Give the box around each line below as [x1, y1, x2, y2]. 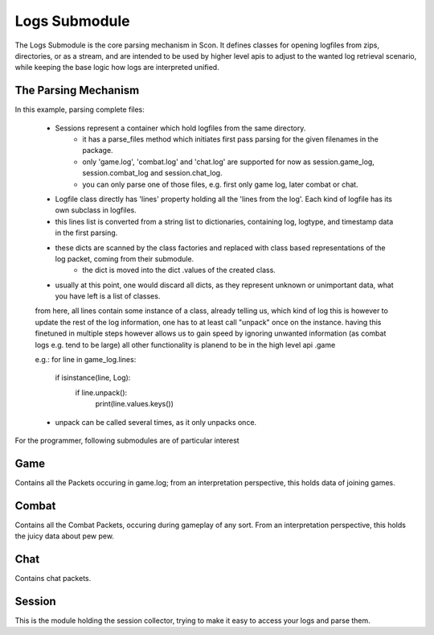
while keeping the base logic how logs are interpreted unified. [14, 63, 220, 72]
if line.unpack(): [75, 387, 128, 398]
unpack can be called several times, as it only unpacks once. [55, 417, 257, 427]
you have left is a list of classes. [55, 291, 161, 301]
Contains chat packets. [14, 574, 92, 583]
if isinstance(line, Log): [55, 373, 131, 382]
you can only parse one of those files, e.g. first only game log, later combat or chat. [82, 179, 358, 189]
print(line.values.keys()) [95, 399, 174, 409]
